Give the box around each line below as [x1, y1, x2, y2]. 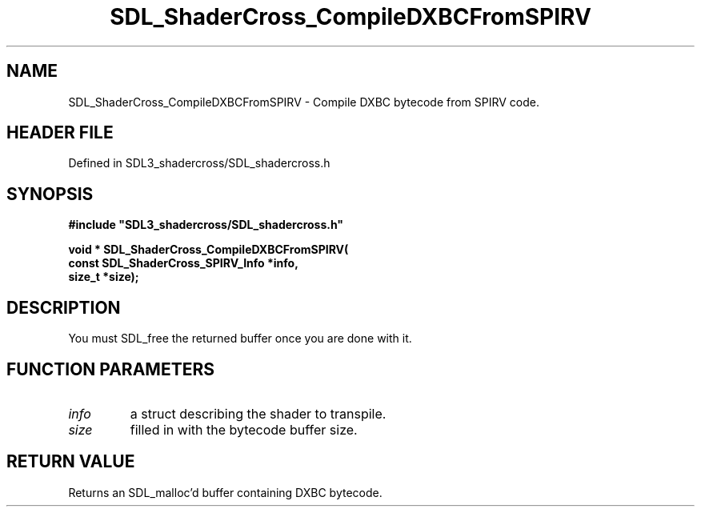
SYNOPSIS [6, 183, 94, 204]
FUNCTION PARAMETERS [6, 359, 214, 379]
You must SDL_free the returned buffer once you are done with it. [68, 331, 412, 346]
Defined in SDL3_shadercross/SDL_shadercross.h [68, 156, 330, 170]
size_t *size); [68, 270, 139, 284]
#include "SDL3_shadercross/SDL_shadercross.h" [68, 218, 344, 232]
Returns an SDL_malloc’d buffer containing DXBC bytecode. [68, 485, 383, 499]
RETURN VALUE [6, 451, 135, 472]
